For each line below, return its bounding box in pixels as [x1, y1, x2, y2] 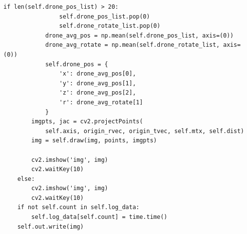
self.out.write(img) [17, 223, 84, 230]
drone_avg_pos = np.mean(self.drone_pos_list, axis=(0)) [45, 32, 234, 39]
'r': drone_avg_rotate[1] [59, 98, 143, 106]
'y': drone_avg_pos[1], [59, 79, 136, 87]
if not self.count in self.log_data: [17, 204, 140, 211]
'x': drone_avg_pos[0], [59, 70, 136, 78]
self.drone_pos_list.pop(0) [59, 13, 150, 20]
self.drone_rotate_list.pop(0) [59, 22, 161, 30]
